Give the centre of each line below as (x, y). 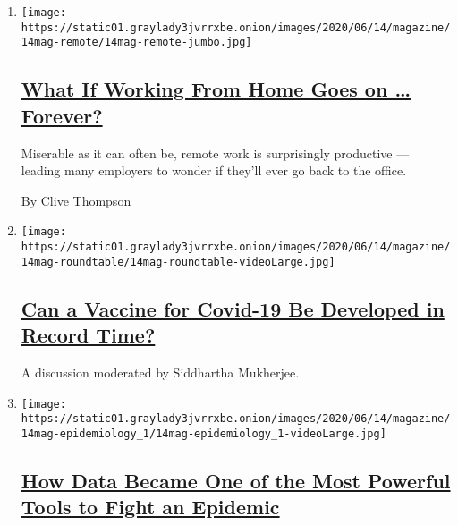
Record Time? (88, 335)
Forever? (62, 115)
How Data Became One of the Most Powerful (236, 480)
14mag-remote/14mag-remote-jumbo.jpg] (136, 42)
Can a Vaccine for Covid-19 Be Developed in (233, 308)
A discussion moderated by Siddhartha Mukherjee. (160, 372)
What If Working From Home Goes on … (216, 89)
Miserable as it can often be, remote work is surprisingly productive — (215, 152)
